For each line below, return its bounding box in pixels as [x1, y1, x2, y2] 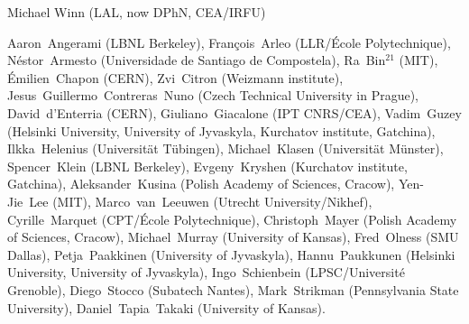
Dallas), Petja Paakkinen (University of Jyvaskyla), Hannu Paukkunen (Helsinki [7, 245, 455, 264]
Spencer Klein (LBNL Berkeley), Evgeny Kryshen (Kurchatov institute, [7, 156, 408, 175]
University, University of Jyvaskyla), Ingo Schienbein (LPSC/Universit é [7, 263, 405, 282]
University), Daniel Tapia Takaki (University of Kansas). [7, 298, 326, 317]
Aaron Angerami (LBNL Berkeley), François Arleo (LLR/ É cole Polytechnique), [7, 32, 451, 51]
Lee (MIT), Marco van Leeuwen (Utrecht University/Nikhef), [29, 191, 372, 210]
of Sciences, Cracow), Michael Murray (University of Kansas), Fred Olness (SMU [7, 227, 459, 246]
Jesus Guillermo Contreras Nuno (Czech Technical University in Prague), [7, 86, 418, 105]
